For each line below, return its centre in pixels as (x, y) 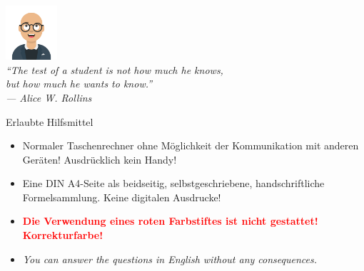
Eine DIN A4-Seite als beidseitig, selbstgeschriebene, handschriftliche (173, 183)
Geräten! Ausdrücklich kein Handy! (100, 159)
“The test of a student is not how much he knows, (115, 69)
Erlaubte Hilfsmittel (50, 121)
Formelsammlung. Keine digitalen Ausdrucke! (122, 197)
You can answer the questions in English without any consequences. (170, 259)
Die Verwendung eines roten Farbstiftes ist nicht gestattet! (170, 221)
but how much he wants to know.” (79, 84)
